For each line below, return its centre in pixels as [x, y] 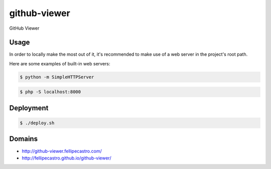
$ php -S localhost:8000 [50, 92]
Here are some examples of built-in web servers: [60, 63]
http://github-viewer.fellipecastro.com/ [62, 151]
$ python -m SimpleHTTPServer [57, 77]
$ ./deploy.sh [37, 123]
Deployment [29, 108]
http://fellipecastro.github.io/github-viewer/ [66, 158]
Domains [23, 139]
